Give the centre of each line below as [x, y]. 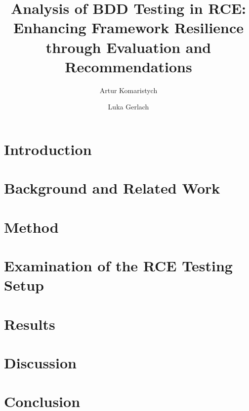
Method [31, 227]
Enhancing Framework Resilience [128, 27]
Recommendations [128, 66]
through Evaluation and [128, 47]
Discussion [40, 362]
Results [30, 324]
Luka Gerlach [128, 107]
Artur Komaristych [128, 90]
